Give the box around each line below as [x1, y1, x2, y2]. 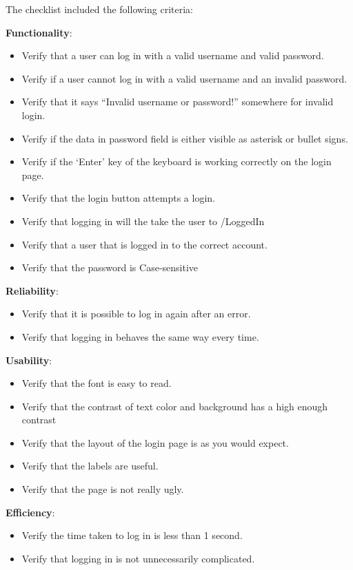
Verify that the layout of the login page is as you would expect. [21, 435, 289, 450]
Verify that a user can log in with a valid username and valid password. [21, 48, 324, 63]
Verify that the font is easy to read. [21, 376, 172, 390]
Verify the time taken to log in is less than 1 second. [21, 528, 243, 542]
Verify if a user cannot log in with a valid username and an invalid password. [21, 71, 347, 85]
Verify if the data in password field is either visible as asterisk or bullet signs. [21, 131, 348, 145]
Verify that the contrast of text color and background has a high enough [21, 399, 328, 413]
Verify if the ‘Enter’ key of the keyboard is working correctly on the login [21, 154, 332, 169]
